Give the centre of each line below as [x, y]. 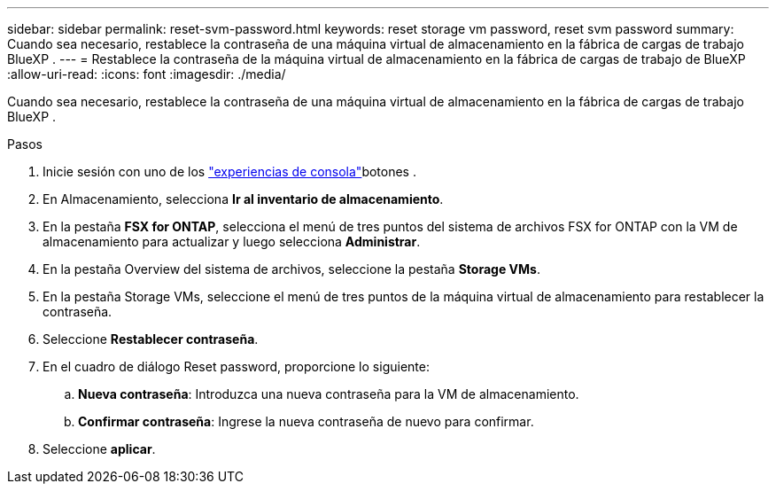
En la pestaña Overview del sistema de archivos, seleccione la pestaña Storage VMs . [291, 269]
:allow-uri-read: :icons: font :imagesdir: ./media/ [147, 74]
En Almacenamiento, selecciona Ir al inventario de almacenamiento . [243, 199]
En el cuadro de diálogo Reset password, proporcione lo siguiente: [236, 366]
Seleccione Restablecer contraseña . [151, 339]
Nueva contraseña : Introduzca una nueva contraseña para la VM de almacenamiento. [329, 394]
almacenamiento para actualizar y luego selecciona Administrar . [232, 242]
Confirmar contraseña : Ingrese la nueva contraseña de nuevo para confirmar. [306, 421]
